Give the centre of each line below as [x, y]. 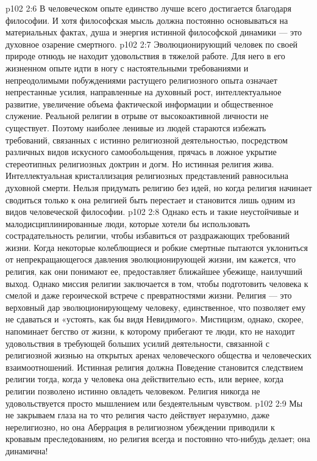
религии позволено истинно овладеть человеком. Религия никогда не [133, 391]
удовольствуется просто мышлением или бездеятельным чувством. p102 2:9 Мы [154, 403]
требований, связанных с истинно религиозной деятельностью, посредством [147, 140]
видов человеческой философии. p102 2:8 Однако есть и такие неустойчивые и [152, 212]
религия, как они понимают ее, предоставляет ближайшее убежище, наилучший [154, 271]
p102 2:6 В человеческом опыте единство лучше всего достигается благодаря [149, 8]
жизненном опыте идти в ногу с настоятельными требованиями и [127, 67]
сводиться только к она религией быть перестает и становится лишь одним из [151, 199]
